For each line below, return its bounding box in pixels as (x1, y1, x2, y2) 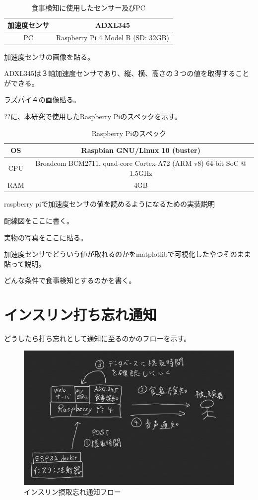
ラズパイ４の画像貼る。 (4, 94, 80, 105)
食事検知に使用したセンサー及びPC (31, 2, 145, 12)
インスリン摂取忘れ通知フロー (24, 487, 121, 497)
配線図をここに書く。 (4, 215, 73, 226)
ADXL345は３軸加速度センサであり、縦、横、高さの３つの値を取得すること (4, 68, 250, 78)
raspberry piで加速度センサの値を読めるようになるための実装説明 (4, 199, 215, 209)
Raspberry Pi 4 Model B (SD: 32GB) (56, 32, 169, 43)
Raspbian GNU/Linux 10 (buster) (81, 145, 201, 155)
